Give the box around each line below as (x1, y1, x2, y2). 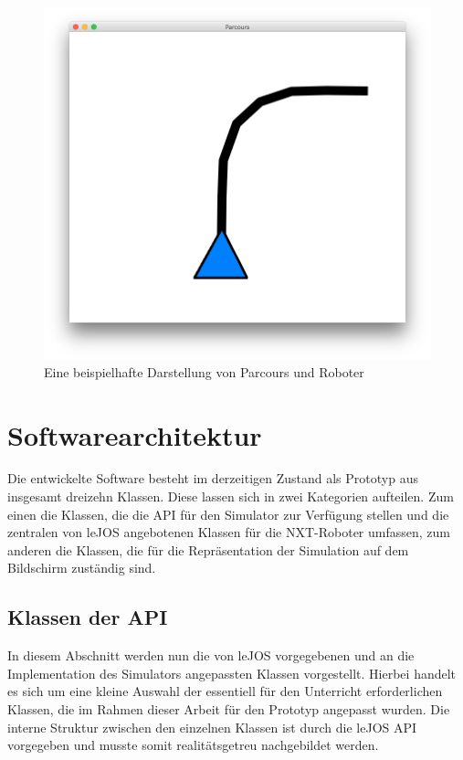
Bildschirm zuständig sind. (7, 558, 156, 577)
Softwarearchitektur (7, 416, 262, 453)
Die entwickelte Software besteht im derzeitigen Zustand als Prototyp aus (7, 469, 418, 488)
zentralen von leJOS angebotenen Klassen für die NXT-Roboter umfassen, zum (7, 522, 450, 542)
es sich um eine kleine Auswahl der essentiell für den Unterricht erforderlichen (7, 681, 443, 701)
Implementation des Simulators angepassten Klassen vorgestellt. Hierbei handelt (7, 663, 457, 682)
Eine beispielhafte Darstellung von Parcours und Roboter (44, 362, 364, 381)
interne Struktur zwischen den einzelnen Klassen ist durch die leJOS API (7, 717, 417, 736)
